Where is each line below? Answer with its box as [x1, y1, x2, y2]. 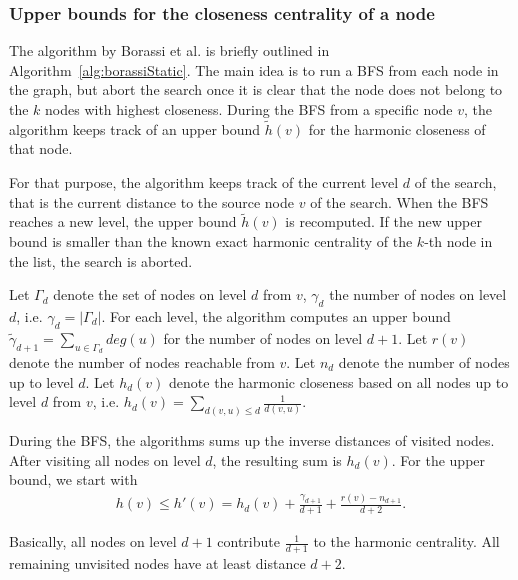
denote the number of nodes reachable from [9, 351, 275, 372]
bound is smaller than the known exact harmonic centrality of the [9, 231, 413, 251]
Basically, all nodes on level [9, 531, 177, 552]
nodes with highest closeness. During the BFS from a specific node [45, 99, 453, 119]
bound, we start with [9, 469, 138, 490]
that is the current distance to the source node [9, 191, 294, 212]
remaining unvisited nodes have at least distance [9, 553, 306, 574]
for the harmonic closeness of [308, 118, 486, 139]
